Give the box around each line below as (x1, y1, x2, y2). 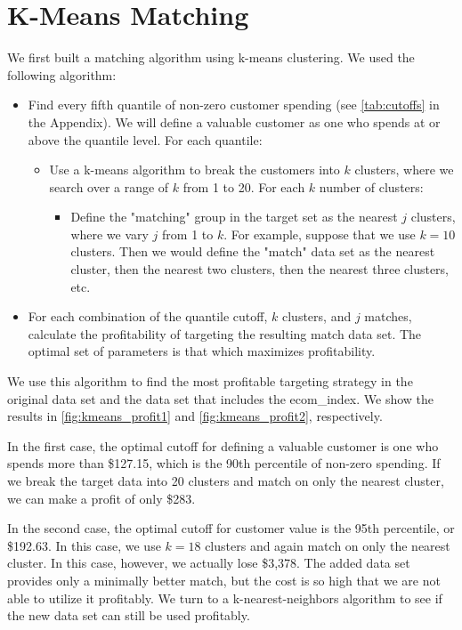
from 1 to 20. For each (182, 177, 305, 196)
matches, (364, 307, 412, 326)
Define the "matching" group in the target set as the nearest (70, 207, 398, 226)
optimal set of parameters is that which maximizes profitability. (28, 342, 376, 360)
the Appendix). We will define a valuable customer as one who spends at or (28, 112, 441, 131)
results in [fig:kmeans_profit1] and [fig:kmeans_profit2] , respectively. (7, 407, 383, 425)
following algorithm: (7, 65, 117, 84)
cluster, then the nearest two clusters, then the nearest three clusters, (70, 260, 449, 279)
